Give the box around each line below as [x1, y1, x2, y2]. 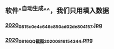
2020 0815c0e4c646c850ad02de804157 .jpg [5, 22, 102, 29]
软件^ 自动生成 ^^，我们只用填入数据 [5, 5, 109, 15]
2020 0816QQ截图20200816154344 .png [5, 36, 93, 44]
